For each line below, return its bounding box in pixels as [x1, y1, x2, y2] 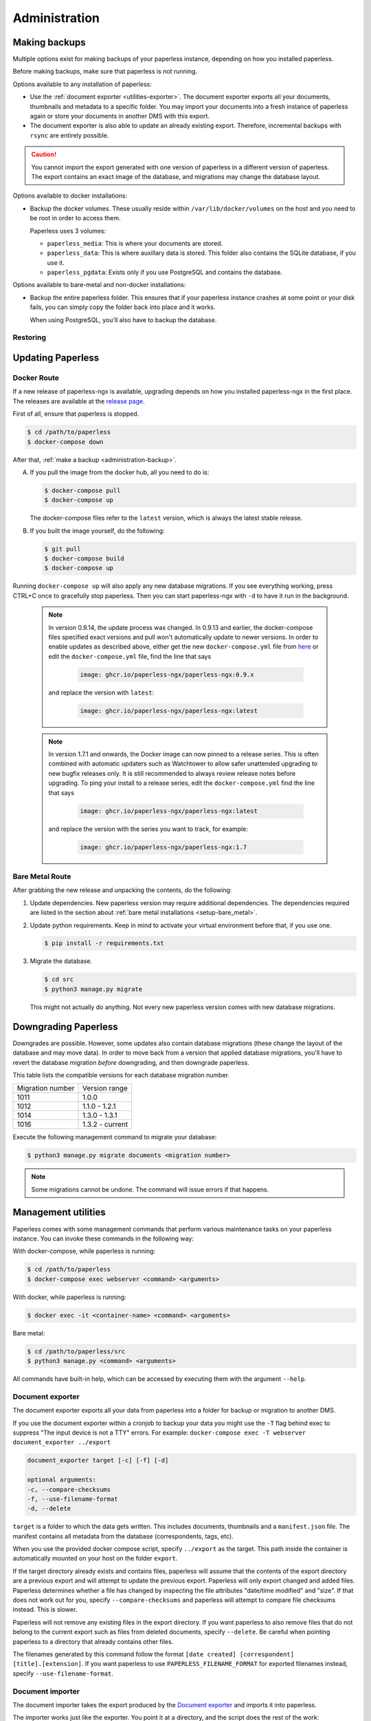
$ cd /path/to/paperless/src [27, 1347, 126, 1355]
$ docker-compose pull [44, 486, 121, 494]
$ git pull [44, 545, 81, 553]
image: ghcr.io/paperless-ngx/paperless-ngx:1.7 [80, 843, 247, 851]
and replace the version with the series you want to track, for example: [48, 825, 249, 833]
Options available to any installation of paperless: [12, 80, 153, 88]
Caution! [31, 150, 57, 158]
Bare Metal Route [12, 872, 71, 881]
